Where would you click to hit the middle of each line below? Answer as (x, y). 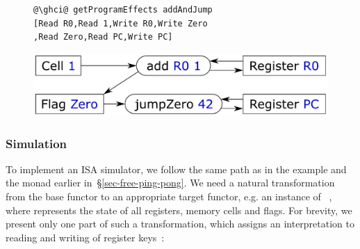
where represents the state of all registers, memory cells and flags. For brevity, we (179, 210)
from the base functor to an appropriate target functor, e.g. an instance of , (169, 196)
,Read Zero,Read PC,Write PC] (103, 37)
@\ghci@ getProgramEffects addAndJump (123, 10)
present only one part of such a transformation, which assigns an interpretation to (180, 224)
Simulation (36, 143)
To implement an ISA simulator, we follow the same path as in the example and (176, 169)
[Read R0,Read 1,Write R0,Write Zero (121, 23)
